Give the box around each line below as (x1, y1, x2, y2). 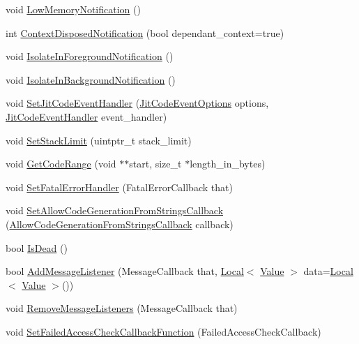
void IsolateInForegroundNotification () (6, 49, 174, 63)
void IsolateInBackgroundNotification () (6, 72, 176, 87)
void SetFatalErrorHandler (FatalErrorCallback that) (6, 179, 233, 194)
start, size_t (129, 156, 182, 171)
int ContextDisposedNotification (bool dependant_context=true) (6, 25, 284, 40)
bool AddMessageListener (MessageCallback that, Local (6, 264, 244, 278)
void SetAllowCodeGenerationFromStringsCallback (6, 203, 224, 218)
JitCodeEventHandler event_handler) (6, 109, 167, 124)
